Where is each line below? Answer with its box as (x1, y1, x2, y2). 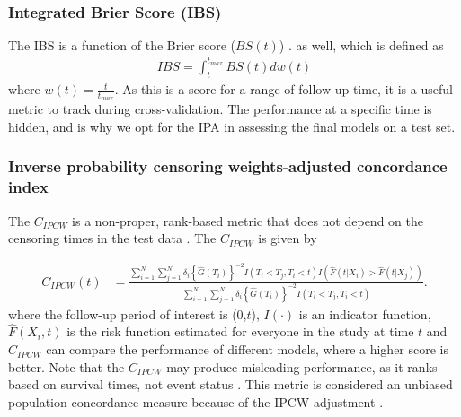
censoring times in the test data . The (8, 229, 217, 248)
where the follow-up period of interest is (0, (8, 304, 247, 323)
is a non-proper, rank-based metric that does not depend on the (72, 211, 423, 230)
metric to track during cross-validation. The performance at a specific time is (8, 100, 432, 118)
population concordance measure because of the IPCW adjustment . (8, 392, 384, 411)
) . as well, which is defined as (279, 36, 444, 55)
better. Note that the (8, 357, 125, 376)
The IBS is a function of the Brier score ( (8, 36, 236, 55)
